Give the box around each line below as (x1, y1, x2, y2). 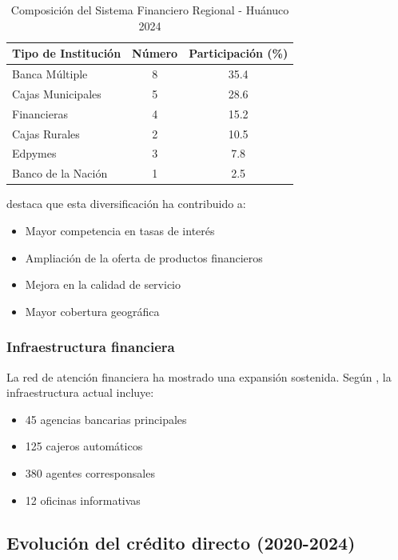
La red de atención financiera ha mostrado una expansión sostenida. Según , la (6, 368, 392, 385)
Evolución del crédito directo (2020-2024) (6, 530, 356, 555)
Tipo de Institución (12, 45, 121, 62)
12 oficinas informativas (25, 491, 141, 508)
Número (132, 45, 178, 62)
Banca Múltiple (12, 66, 88, 82)
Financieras (12, 105, 68, 122)
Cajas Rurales (12, 125, 80, 142)
